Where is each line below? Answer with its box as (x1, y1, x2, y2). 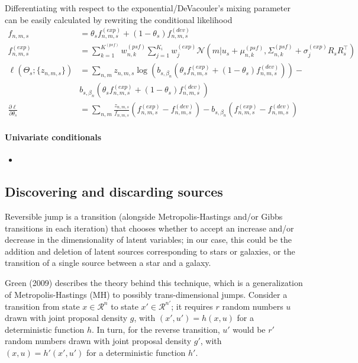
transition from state (5, 300, 80, 312)
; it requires (171, 300, 213, 312)
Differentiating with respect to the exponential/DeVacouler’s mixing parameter (5, 2, 291, 14)
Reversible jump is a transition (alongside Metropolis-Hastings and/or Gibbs (5, 210, 283, 222)
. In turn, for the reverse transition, (92, 323, 220, 335)
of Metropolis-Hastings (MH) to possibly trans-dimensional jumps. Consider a (5, 288, 288, 300)
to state (111, 300, 138, 312)
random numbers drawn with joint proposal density (5, 335, 192, 347)
